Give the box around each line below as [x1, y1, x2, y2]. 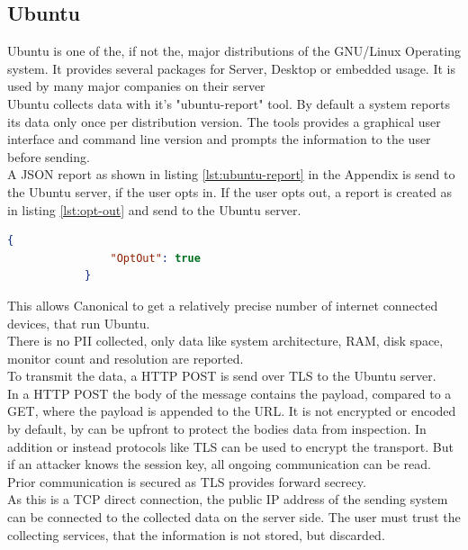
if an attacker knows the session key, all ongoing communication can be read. [7, 455, 431, 473]
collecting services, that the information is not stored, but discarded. [7, 525, 385, 544]
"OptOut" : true [110, 251, 201, 265]
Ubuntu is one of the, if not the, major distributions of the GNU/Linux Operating [7, 41, 461, 60]
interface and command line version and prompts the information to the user [7, 130, 431, 149]
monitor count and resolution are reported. [7, 348, 244, 367]
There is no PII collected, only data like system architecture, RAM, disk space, [7, 331, 444, 350]
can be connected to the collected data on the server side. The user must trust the [7, 508, 461, 527]
